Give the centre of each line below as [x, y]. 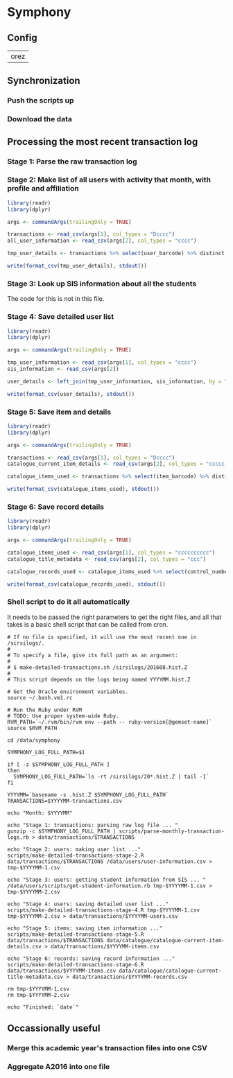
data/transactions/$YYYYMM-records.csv [130, 977]
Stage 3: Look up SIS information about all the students [102, 284]
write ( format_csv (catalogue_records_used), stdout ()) [87, 584]
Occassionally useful [54, 1028]
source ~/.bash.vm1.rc [40, 697]
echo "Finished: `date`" [43, 1007]
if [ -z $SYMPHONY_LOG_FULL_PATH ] [59, 764]
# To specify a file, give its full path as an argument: [93, 655]
